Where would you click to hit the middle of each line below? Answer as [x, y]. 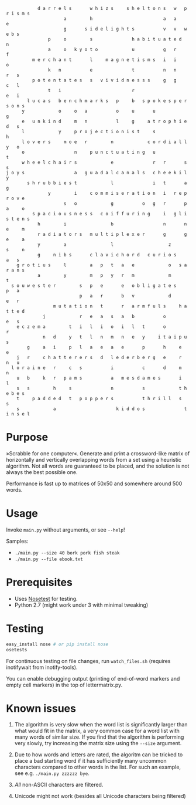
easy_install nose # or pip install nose [57, 644]
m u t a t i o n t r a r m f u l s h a [120, 306]
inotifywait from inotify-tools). [42, 667]
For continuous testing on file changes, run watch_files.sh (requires [88, 661]
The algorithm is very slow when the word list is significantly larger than [101, 725]
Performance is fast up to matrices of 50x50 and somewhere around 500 [94, 483]
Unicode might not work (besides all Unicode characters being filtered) [100, 796]
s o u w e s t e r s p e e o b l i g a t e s [94, 286]
